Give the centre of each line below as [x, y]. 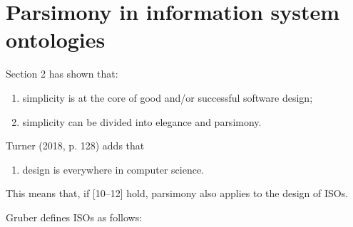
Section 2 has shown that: [62, 74]
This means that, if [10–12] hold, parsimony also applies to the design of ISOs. [177, 193]
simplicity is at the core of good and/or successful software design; [168, 97]
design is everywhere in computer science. [113, 169]
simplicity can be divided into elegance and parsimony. [142, 121]
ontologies [56, 39]
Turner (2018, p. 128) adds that [75, 146]
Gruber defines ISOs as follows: [74, 217]
